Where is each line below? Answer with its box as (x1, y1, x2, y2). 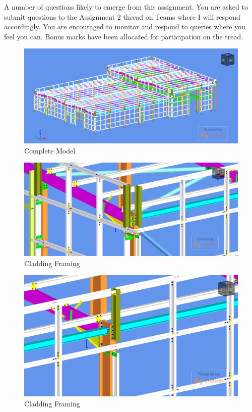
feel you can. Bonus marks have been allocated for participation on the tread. (4, 31, 243, 41)
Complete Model (24, 145, 76, 156)
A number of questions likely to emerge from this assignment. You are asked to (4, 2, 248, 12)
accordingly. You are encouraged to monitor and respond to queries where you (4, 21, 245, 32)
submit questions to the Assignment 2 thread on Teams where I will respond (4, 11, 240, 22)
